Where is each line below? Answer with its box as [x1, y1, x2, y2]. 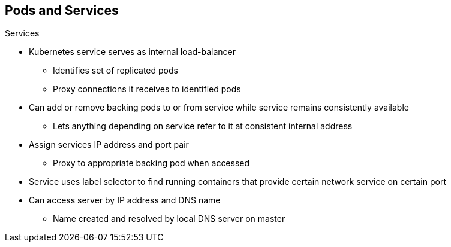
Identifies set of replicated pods [53, 65, 178, 76]
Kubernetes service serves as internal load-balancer [29, 47, 236, 57]
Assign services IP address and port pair [29, 139, 189, 150]
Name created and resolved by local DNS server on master [53, 214, 285, 224]
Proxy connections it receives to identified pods [53, 84, 241, 94]
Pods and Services [5, 3, 119, 18]
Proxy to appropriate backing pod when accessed [53, 158, 250, 169]
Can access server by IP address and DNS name [29, 195, 221, 206]
